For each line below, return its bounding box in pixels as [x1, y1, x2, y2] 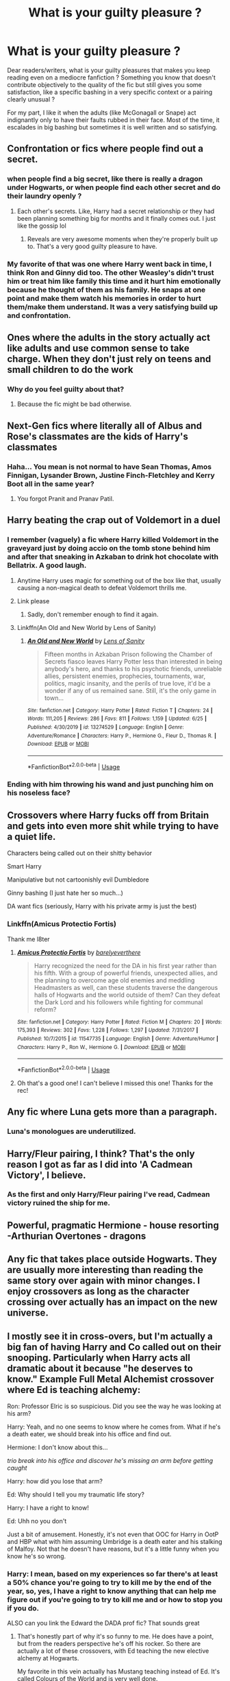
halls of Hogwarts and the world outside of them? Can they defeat [34, 991, 220, 999]
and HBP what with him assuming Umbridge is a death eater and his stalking [7, 1538, 222, 1546]
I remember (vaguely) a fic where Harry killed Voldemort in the [7, 535, 219, 544]
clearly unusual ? [7, 95, 55, 104]
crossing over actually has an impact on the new [7, 1296, 218, 1308]
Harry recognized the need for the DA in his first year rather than [34, 961, 217, 969]
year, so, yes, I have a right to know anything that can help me [7, 1586, 217, 1595]
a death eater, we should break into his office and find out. [7, 1430, 172, 1438]
